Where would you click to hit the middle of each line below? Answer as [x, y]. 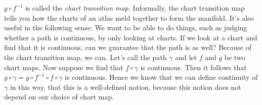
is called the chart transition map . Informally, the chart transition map [135, 8]
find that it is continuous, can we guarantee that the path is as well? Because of [128, 47]
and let [186, 57]
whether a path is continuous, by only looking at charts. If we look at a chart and [131, 37]
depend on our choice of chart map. [59, 97]
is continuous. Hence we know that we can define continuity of [161, 77]
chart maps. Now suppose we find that [64, 67]
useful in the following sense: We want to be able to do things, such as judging [126, 28]
